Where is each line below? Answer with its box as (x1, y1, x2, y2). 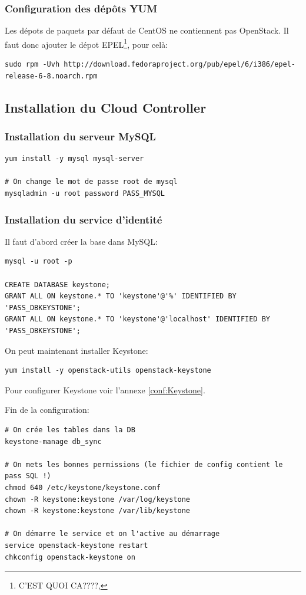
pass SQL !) (5, 472, 51, 481)
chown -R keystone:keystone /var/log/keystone (5, 495, 190, 504)
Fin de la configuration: (5, 403, 89, 416)
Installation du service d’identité (5, 212, 162, 226)
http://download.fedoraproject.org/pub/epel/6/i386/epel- (64, 60, 295, 69)
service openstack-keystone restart (5, 541, 148, 550)
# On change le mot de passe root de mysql (5, 177, 178, 186)
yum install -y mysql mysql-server (5, 154, 144, 163)
